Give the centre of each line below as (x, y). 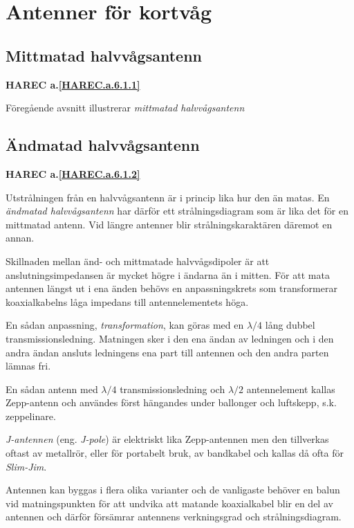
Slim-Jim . (26, 466)
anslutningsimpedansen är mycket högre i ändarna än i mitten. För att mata (168, 274)
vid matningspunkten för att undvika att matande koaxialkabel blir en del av (169, 503)
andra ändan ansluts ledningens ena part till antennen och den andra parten (167, 352)
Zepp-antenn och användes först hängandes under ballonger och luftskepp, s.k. (171, 402)
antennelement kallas (291, 389)
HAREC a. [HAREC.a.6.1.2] (73, 173)
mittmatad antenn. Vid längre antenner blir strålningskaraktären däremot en (169, 224)
